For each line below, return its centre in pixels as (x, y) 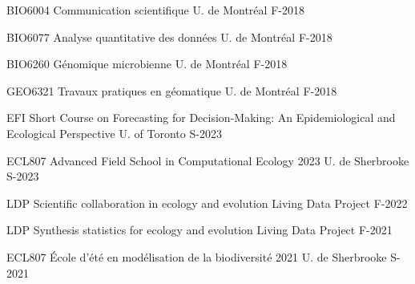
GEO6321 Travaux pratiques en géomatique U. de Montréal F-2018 (172, 90)
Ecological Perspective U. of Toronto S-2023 (114, 133)
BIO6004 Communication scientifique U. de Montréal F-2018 (155, 10)
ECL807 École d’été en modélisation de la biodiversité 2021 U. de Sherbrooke (197, 256)
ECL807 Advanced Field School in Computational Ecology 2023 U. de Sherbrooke (208, 160)
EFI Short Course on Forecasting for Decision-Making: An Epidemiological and (201, 118)
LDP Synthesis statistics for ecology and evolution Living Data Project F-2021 (199, 230)
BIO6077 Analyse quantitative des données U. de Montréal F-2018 (169, 37)
